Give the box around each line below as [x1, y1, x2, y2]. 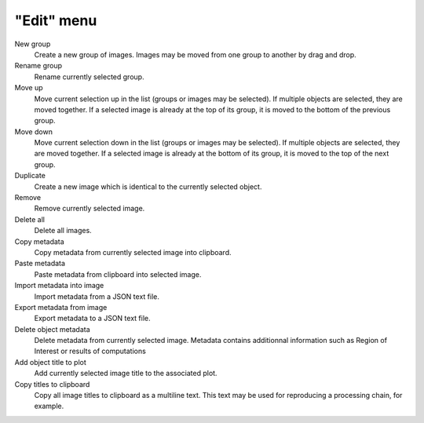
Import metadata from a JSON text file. [34, 291, 160, 301]
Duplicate [14, 171, 46, 181]
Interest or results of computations [34, 346, 147, 356]
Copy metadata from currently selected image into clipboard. [34, 247, 232, 257]
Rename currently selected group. [34, 71, 144, 82]
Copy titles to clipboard [14, 379, 90, 388]
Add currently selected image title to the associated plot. [34, 369, 217, 378]
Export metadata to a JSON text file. [34, 314, 151, 323]
